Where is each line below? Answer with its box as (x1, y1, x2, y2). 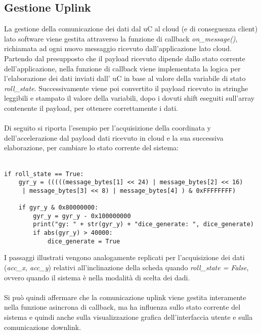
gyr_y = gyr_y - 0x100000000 (33, 212, 131, 220)
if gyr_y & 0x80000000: (18, 204, 99, 212)
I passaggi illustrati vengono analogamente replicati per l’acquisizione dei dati (4, 252, 245, 263)
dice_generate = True (47, 237, 120, 245)
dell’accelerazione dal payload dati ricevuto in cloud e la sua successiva (4, 132, 224, 143)
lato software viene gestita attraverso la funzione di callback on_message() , (4, 33, 238, 44)
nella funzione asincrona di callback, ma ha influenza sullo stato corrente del (4, 302, 241, 312)
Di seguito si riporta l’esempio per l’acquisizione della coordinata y (4, 122, 211, 133)
